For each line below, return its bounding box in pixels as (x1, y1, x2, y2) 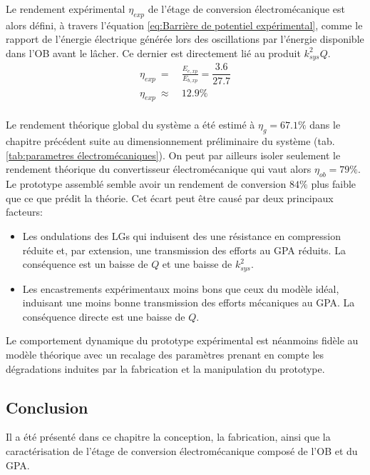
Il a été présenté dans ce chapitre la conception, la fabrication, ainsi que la (6, 429, 331, 444)
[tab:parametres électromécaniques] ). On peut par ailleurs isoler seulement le (6, 147, 341, 162)
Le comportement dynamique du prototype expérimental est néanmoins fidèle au (6, 333, 359, 348)
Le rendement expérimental (6, 1, 125, 16)
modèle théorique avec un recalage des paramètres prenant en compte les (6, 346, 324, 361)
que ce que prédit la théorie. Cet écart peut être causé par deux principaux (6, 190, 334, 205)
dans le (309, 117, 341, 132)
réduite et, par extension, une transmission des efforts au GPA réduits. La (22, 242, 346, 257)
